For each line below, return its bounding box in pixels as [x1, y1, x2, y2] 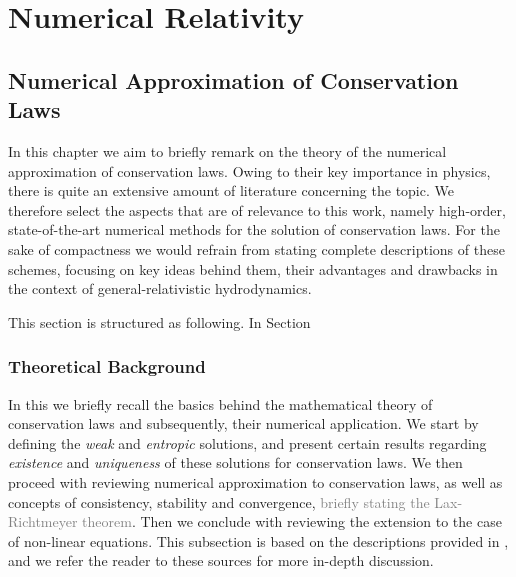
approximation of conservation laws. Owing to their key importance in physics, [8, 160, 491, 181]
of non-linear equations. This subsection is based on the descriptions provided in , [8, 530, 509, 551]
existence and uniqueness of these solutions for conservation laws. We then [8, 452, 463, 473]
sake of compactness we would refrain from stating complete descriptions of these [8, 238, 505, 259]
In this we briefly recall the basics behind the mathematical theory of [8, 393, 433, 414]
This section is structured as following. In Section [8, 311, 311, 332]
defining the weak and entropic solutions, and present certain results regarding [8, 432, 487, 453]
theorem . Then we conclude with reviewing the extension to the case [82, 511, 502, 532]
